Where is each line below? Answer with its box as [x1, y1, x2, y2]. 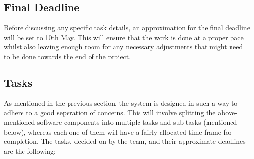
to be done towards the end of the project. [4, 51, 131, 61]
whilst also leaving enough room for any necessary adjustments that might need [4, 41, 243, 52]
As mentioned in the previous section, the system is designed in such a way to [4, 98, 238, 108]
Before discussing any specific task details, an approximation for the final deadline [4, 22, 250, 33]
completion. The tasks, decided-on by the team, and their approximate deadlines [4, 136, 246, 146]
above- [218, 107, 237, 118]
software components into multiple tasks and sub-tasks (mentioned [37, 117, 237, 127]
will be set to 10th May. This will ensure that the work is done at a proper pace [4, 32, 244, 42]
